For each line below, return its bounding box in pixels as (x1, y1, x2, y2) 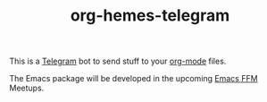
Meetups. (9, 82, 45, 94)
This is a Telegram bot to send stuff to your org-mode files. (9, 55, 227, 67)
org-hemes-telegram (70, 5, 230, 26)
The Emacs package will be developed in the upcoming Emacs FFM (9, 73, 258, 84)
